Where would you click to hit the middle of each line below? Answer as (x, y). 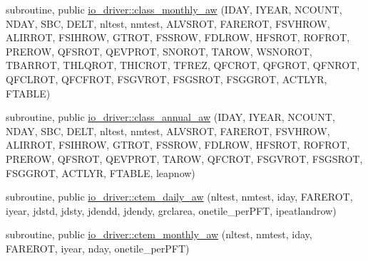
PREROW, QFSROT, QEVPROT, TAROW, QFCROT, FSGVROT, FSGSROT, (184, 158)
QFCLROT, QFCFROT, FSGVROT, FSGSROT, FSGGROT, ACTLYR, (167, 79)
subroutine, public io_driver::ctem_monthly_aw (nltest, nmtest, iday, (159, 234)
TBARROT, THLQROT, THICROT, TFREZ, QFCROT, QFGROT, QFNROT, (183, 65)
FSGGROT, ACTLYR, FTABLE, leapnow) (101, 172)
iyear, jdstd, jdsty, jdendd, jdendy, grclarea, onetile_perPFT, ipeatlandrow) (171, 210)
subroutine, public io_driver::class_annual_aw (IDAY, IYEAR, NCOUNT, (170, 117)
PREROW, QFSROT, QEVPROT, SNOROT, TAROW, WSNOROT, (159, 51)
